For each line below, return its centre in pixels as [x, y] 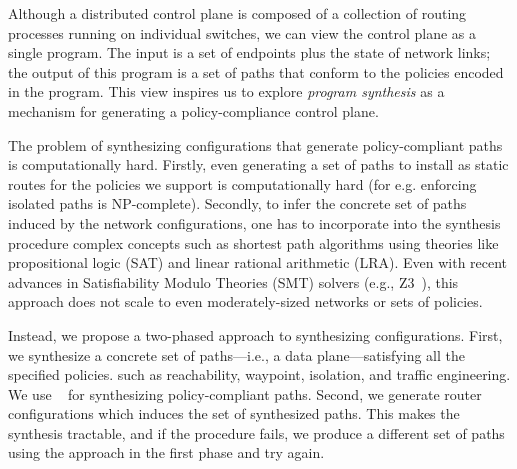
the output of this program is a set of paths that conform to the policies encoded [256, 71]
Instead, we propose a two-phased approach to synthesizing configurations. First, [255, 334]
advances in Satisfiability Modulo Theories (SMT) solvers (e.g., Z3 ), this [233, 281]
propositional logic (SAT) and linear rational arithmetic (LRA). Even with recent [258, 262]
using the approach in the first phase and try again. [166, 452]
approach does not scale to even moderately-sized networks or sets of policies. [245, 301]
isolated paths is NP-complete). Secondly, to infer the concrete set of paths [237, 203]
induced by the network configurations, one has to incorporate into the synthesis [254, 222]
